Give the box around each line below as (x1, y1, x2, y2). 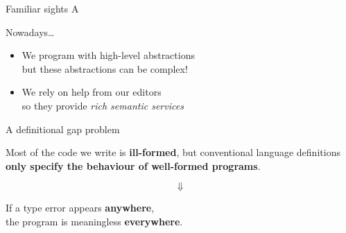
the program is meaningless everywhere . (6, 214, 183, 228)
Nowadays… (6, 24, 55, 39)
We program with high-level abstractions (21, 48, 195, 62)
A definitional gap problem (6, 121, 120, 136)
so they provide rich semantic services (21, 98, 184, 112)
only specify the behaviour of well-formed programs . (6, 158, 261, 173)
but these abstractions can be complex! (21, 61, 188, 76)
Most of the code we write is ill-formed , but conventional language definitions (6, 145, 340, 159)
